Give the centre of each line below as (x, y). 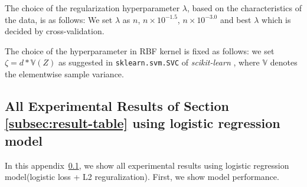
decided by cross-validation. (55, 31)
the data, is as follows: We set (59, 19)
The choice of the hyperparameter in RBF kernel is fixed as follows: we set (140, 50)
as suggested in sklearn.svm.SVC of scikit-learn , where (159, 62)
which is (276, 19)
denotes (284, 62)
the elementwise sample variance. (64, 74)
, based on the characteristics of (244, 8)
